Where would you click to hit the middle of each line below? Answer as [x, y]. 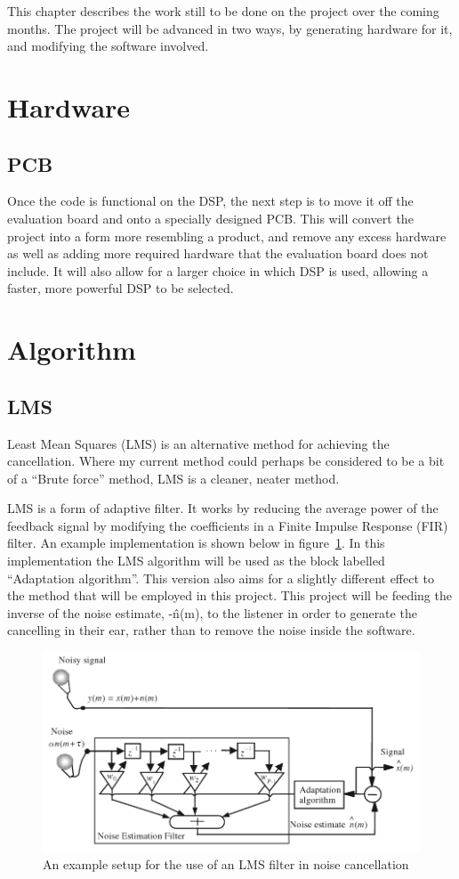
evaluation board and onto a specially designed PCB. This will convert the [210, 218]
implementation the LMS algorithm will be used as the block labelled [196, 561]
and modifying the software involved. [108, 46]
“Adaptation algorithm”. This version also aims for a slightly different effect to [221, 578]
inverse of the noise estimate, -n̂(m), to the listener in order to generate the [212, 612]
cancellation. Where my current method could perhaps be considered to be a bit [226, 461]
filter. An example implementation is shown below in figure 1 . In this [196, 543]
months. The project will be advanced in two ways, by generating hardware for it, [230, 28]
